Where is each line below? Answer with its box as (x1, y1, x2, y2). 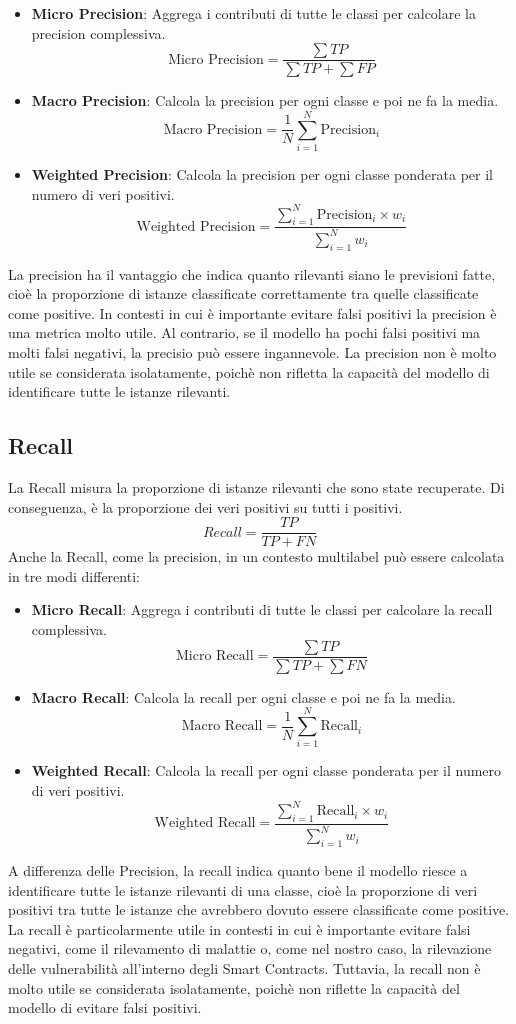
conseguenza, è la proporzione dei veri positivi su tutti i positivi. (8, 496, 403, 517)
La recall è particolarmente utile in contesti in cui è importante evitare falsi (8, 918, 471, 939)
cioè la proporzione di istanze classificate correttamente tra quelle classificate (8, 283, 479, 304)
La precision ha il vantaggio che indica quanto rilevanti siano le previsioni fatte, (8, 263, 496, 284)
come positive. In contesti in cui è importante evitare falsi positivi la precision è (8, 302, 497, 323)
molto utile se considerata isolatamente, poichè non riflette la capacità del (8, 977, 460, 998)
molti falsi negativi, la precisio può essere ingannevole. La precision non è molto (8, 342, 497, 362)
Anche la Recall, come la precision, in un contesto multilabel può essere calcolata (8, 546, 505, 567)
